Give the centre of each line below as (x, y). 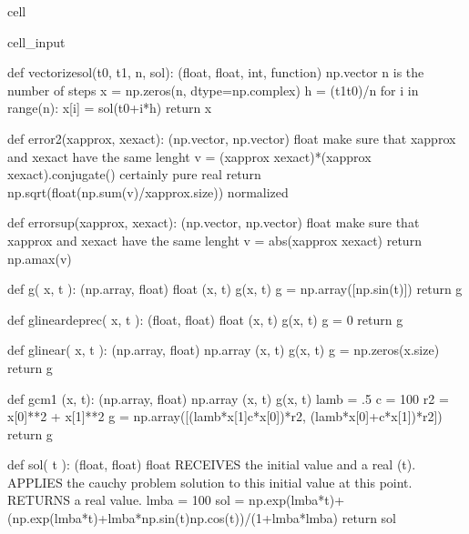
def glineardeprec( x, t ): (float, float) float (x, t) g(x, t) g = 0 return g (205, 319)
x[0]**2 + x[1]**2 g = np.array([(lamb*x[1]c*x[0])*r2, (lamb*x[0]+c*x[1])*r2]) (225, 416)
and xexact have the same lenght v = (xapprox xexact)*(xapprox (189, 156)
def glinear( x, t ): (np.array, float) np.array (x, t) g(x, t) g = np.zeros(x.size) (224, 350)
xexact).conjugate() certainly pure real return (134, 174)
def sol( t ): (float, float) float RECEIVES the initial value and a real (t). (212, 464)
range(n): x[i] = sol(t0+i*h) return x (110, 108)
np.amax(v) (40, 258)
